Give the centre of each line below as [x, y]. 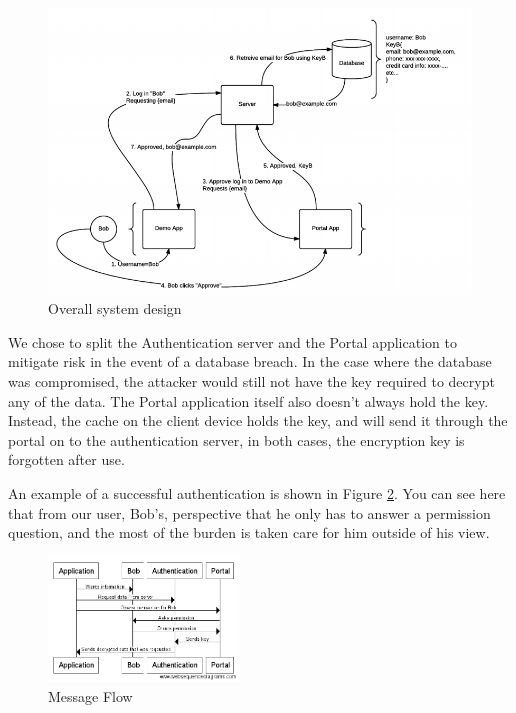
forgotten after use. [66, 459]
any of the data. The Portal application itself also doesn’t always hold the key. [248, 400]
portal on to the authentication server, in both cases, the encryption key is [236, 439]
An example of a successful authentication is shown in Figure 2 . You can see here [257, 493]
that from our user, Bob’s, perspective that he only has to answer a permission [249, 512]
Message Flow [90, 696]
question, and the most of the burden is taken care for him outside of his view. [249, 532]
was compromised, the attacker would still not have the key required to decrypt [251, 381]
